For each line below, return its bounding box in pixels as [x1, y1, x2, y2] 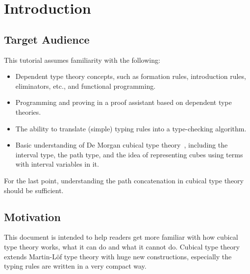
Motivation [4, 209, 61, 224]
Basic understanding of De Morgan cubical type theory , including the [15, 140, 228, 150]
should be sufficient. [4, 185, 64, 195]
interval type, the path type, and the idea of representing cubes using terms [15, 149, 243, 159]
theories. [15, 106, 41, 117]
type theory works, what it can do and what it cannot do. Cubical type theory [4, 241, 240, 251]
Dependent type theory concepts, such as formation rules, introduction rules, [15, 71, 246, 81]
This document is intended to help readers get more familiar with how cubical [4, 232, 238, 242]
